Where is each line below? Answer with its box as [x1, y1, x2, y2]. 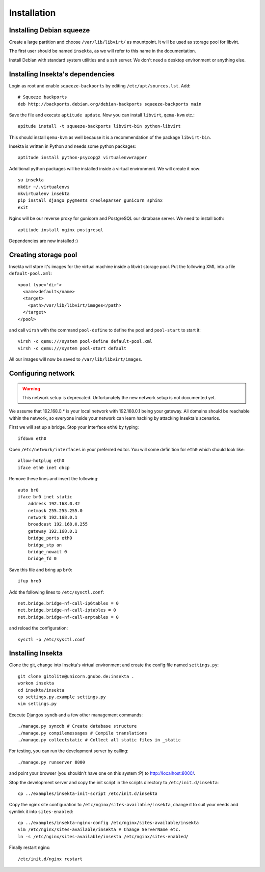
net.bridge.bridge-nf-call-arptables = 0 [18, 614, 119, 620]
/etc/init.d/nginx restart [18, 856, 83, 862]
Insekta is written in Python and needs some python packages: [9, 143, 136, 149]
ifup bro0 [18, 578, 41, 584]
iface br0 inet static [18, 494, 73, 499]
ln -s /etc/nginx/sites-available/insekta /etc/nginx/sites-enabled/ [18, 834, 189, 839]
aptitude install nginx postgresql [18, 227, 104, 233]
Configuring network [9, 369, 75, 378]
